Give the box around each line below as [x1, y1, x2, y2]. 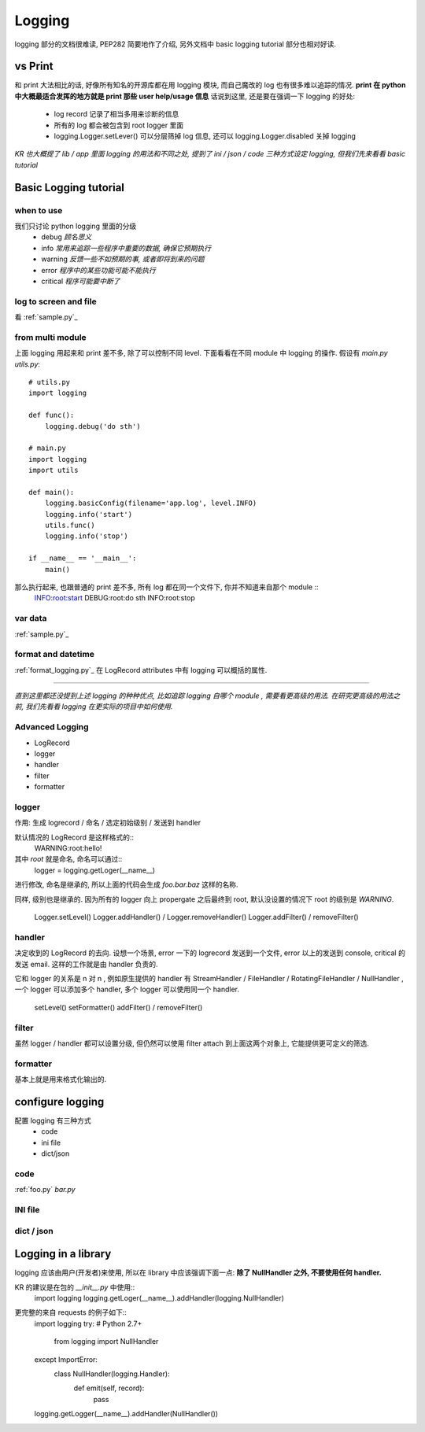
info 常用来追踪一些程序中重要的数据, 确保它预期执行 [41, 243, 212, 253]
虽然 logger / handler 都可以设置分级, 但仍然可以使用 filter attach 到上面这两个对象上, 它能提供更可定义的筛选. [14, 1039, 370, 1048]
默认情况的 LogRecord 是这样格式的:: [14, 832, 134, 842]
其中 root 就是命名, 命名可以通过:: [14, 854, 123, 864]
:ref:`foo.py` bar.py [14, 1185, 76, 1194]
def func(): [28, 411, 75, 420]
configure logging [14, 1094, 105, 1109]
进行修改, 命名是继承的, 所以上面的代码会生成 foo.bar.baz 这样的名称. [14, 880, 239, 889]
